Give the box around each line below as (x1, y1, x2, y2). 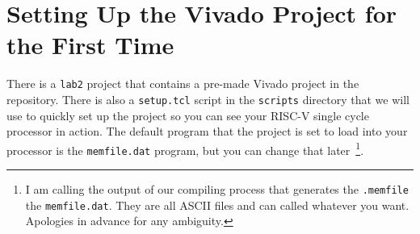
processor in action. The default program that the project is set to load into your (6, 123, 408, 140)
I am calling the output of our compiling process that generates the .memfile (25, 181, 409, 198)
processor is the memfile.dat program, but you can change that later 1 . (6, 139, 364, 158)
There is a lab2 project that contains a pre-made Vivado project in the (6, 75, 359, 92)
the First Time (6, 28, 174, 61)
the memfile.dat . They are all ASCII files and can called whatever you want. (25, 196, 409, 213)
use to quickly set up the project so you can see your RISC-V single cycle (6, 107, 369, 123)
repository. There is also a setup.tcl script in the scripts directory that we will (6, 90, 409, 107)
